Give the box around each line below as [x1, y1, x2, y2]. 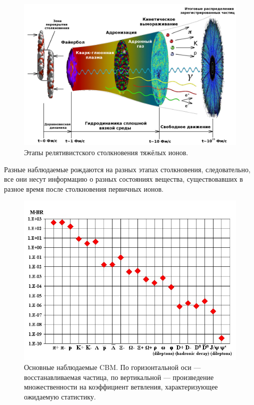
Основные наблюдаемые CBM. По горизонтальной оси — [24, 361, 201, 372]
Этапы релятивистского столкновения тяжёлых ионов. [24, 147, 188, 157]
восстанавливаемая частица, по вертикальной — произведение [24, 371, 214, 382]
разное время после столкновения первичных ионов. [4, 183, 163, 194]
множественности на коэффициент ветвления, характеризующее [24, 381, 218, 392]
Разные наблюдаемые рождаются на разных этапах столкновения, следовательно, [4, 164, 250, 174]
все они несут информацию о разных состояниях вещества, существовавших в [4, 174, 243, 184]
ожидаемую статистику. [24, 391, 96, 401]
